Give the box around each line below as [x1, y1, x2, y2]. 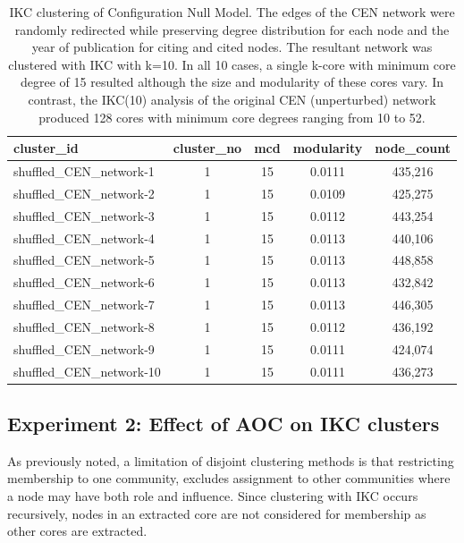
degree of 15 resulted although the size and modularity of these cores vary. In [21, 72, 444, 91]
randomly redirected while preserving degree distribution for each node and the [14, 20, 450, 38]
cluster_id [13, 139, 79, 157]
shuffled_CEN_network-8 [13, 317, 155, 335]
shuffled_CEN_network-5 [13, 250, 155, 269]
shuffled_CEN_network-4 [13, 228, 155, 247]
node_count [375, 139, 451, 157]
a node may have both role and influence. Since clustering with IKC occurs [7, 487, 418, 505]
